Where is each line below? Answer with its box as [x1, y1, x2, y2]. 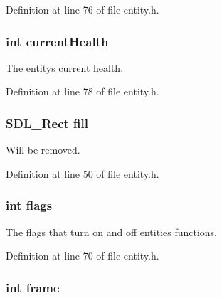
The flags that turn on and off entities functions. [6, 224, 218, 239]
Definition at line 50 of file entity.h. [6, 166, 159, 181]
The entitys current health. [6, 60, 124, 75]
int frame [6, 278, 60, 296]
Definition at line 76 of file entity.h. [6, 2, 159, 16]
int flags [6, 196, 53, 214]
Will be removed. [6, 142, 80, 157]
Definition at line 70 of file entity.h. [6, 248, 159, 263]
